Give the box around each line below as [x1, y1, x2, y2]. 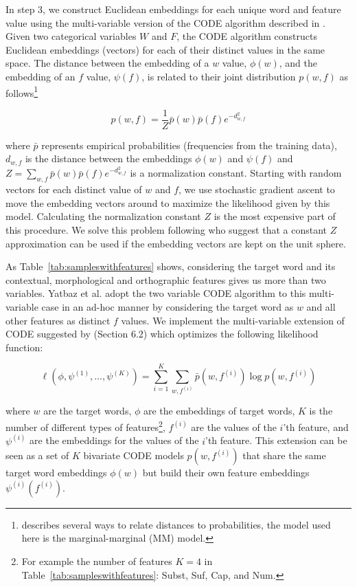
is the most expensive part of [214, 209, 336, 223]
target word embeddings [5, 465, 107, 480]
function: [5, 340, 43, 354]
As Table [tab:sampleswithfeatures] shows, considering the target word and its [5, 259, 336, 274]
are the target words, [43, 403, 132, 418]
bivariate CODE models [83, 448, 184, 463]
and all [306, 299, 336, 313]
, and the [279, 56, 317, 70]
